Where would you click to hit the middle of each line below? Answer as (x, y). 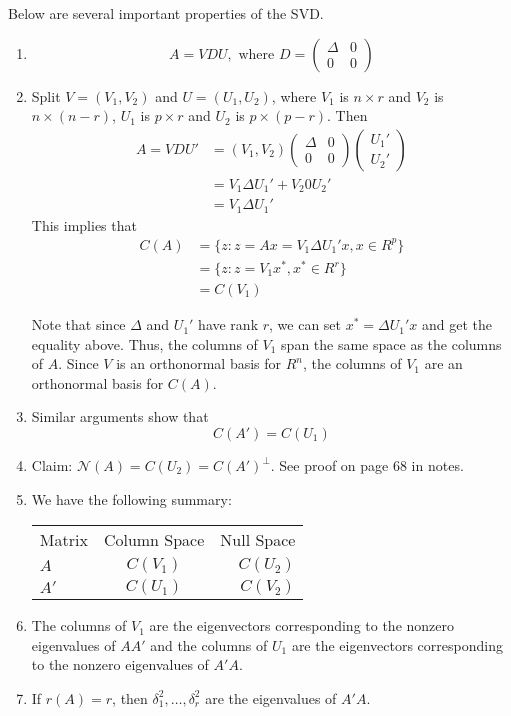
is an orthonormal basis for (199, 363)
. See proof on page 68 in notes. (367, 465)
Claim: (52, 465)
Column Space (154, 540)
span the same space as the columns (391, 343)
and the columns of (209, 644)
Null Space (258, 540)
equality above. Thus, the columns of (144, 343)
